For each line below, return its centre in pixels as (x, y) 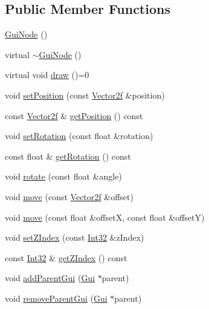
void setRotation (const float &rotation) (79, 136)
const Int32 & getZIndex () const (66, 257)
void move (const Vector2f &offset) (69, 196)
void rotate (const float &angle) (63, 176)
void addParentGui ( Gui (50, 278)
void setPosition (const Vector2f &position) (85, 95)
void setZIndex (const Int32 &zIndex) (75, 237)
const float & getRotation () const (68, 156)
